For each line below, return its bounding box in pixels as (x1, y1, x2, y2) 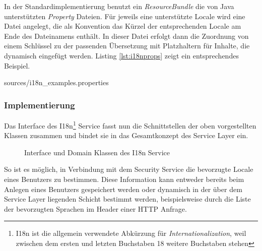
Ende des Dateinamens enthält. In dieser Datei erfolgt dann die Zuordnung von (4, 30, 249, 41)
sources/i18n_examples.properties (4, 77, 109, 88)
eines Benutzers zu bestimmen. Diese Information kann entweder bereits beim (4, 174, 244, 184)
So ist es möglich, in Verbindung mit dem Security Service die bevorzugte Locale (4, 164, 253, 174)
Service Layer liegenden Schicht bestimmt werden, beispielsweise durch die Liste (4, 194, 251, 204)
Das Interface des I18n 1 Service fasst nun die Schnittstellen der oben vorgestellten (4, 118, 256, 131)
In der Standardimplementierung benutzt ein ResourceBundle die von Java (4, 1, 234, 11)
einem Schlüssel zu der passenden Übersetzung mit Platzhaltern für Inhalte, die (4, 40, 250, 51)
